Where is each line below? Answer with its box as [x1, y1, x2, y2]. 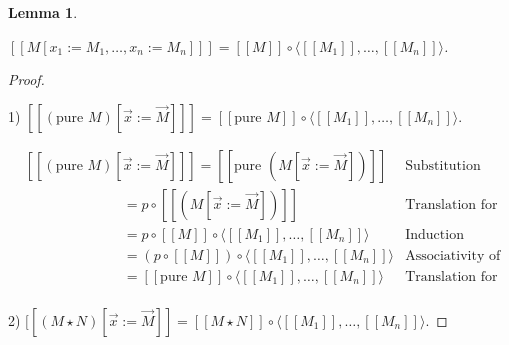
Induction [405, 227, 464, 242]
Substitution [405, 158, 481, 173]
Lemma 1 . [8, 2, 78, 22]
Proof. [8, 69, 45, 90]
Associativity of [405, 248, 501, 263]
